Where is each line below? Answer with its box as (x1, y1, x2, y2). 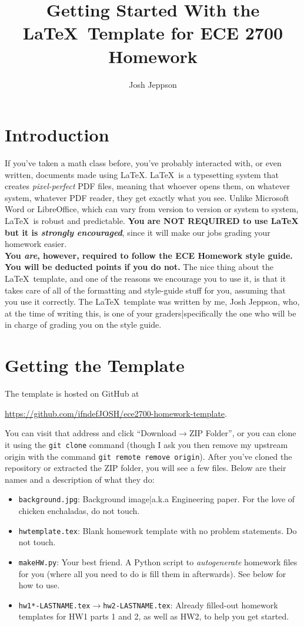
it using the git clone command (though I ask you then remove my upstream (5, 438, 288, 450)
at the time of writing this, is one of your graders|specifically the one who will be (5, 307, 296, 319)
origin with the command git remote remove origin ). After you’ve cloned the (5, 450, 292, 462)
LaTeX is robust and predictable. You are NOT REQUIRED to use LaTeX (5, 215, 299, 226)
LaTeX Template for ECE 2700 (22, 21, 283, 45)
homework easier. (5, 238, 67, 250)
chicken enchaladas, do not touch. (18, 505, 140, 516)
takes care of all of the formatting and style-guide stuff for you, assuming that (5, 284, 286, 296)
